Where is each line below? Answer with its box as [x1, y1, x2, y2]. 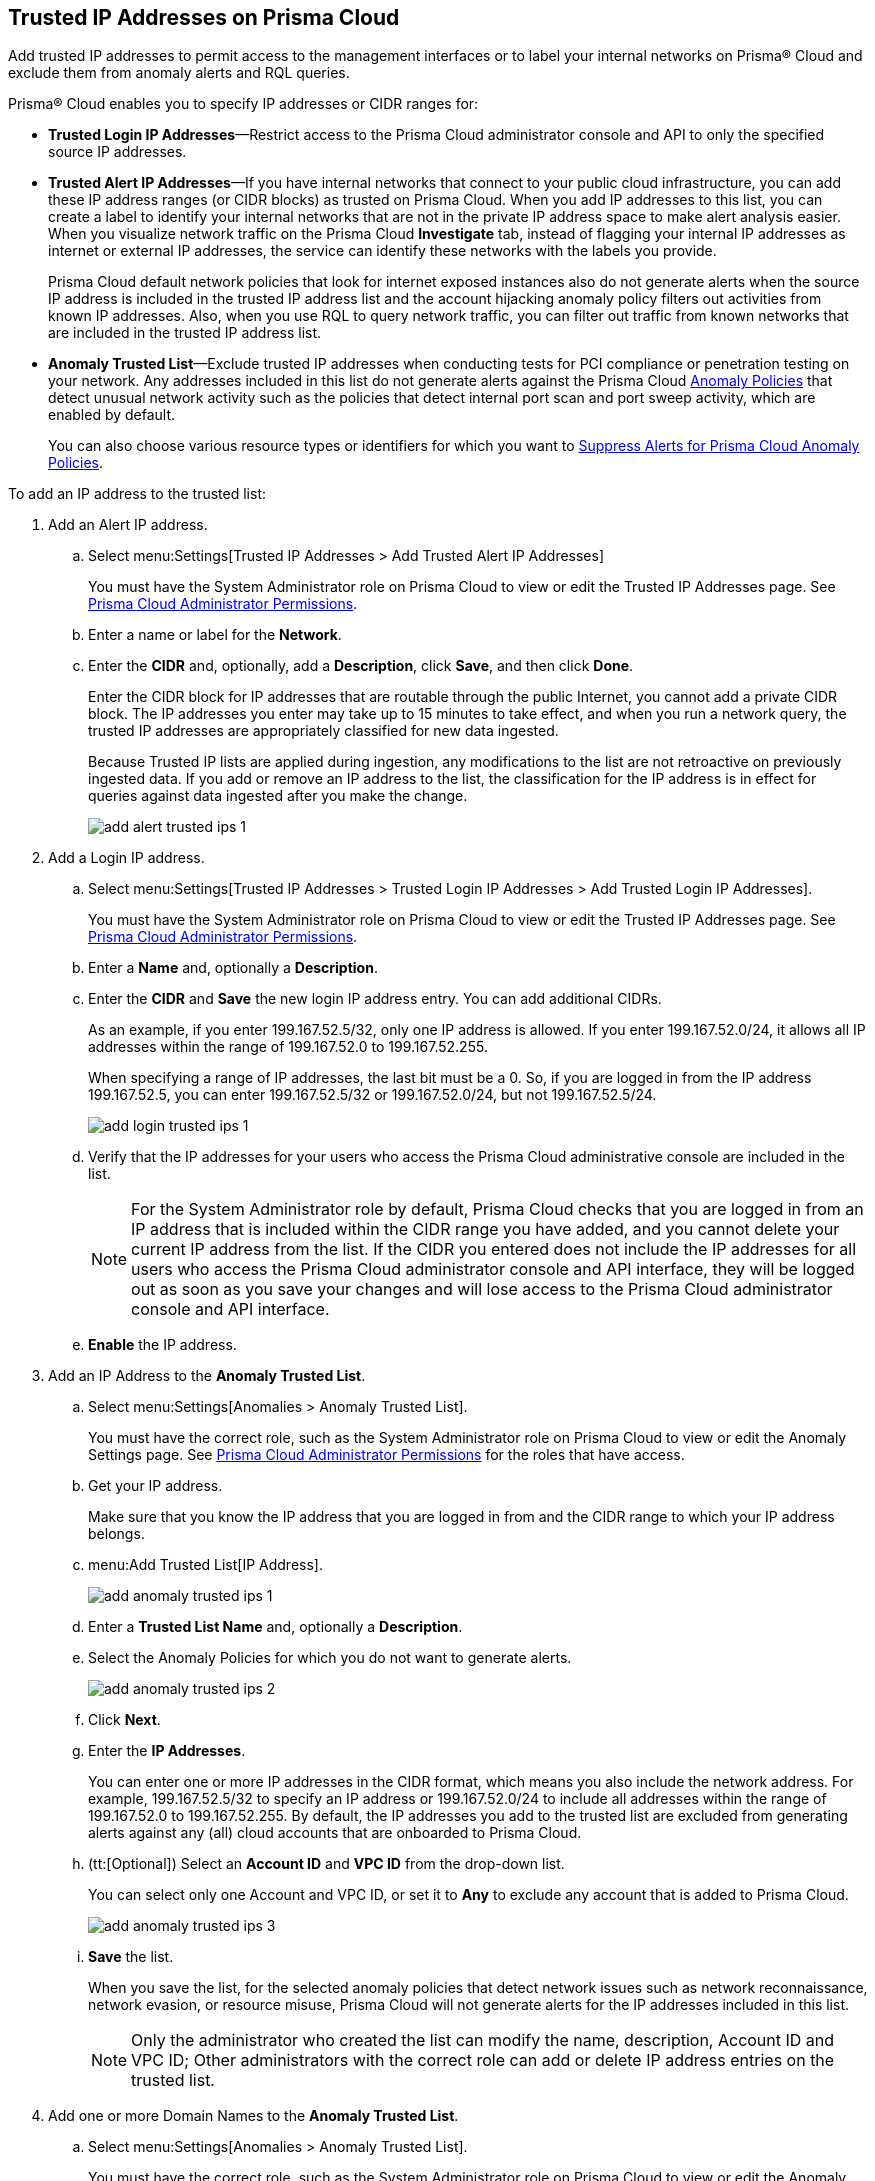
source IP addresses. [48, 143, 187, 161]
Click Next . [88, 1711, 161, 1729]
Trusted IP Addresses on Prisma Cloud [8, 5, 400, 30]
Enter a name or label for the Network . [88, 626, 342, 644]
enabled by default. [48, 406, 176, 424]
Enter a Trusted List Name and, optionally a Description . [88, 1618, 463, 1636]
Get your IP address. [88, 1477, 223, 1495]
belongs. [88, 1525, 145, 1543]
